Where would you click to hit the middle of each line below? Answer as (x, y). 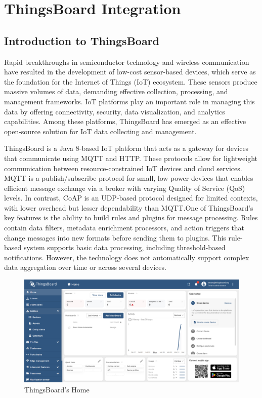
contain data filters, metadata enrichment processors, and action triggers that (124, 228)
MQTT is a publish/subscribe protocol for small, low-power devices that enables (129, 178)
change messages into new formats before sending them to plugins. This (115, 237)
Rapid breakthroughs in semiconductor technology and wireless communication (127, 62)
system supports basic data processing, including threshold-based (124, 247)
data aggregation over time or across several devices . (85, 267)
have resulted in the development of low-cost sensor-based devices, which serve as (130, 72)
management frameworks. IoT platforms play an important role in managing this (129, 101)
